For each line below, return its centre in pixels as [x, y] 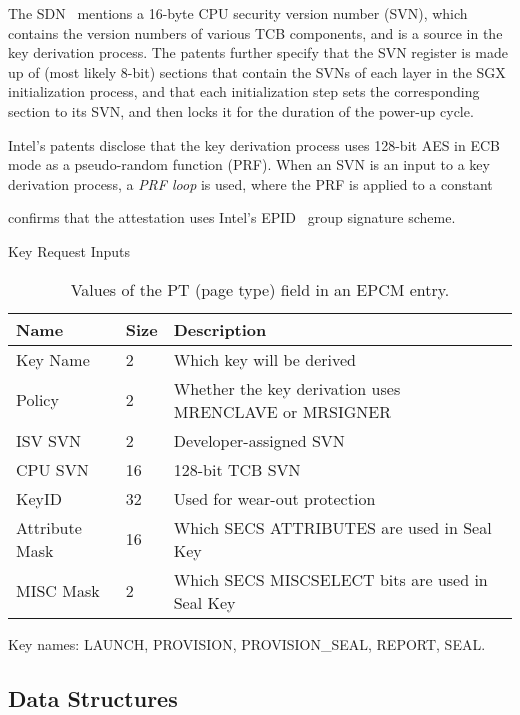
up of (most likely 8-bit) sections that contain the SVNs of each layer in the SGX [257, 71]
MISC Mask [58, 591]
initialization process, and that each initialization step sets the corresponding [244, 91]
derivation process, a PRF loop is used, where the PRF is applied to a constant [250, 183]
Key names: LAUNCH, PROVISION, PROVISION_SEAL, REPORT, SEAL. [247, 643]
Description [220, 329]
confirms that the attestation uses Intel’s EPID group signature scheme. [232, 217]
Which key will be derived [264, 359]
